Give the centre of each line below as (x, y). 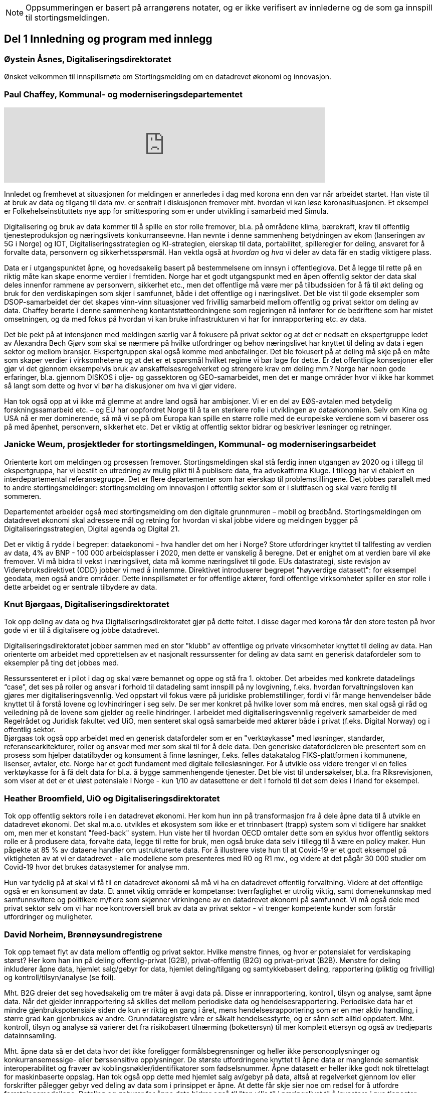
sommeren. (23, 496)
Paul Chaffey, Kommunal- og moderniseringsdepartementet (123, 94)
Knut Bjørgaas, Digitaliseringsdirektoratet (87, 604)
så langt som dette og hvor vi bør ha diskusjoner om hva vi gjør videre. (120, 385)
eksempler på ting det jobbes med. (61, 663)
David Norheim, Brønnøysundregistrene (83, 934)
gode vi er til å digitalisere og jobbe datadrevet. (82, 630)
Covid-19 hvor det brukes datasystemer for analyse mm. (97, 867)
